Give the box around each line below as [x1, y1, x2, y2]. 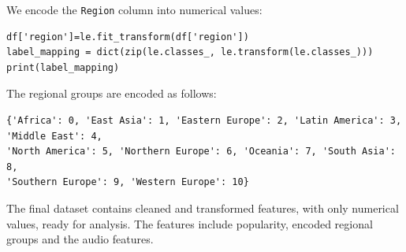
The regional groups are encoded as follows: [6, 85, 217, 102]
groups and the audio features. [6, 231, 154, 247]
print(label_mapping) [6, 61, 120, 73]
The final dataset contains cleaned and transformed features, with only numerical [6, 200, 399, 216]
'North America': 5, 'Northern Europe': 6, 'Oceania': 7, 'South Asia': [6, 146, 396, 157]
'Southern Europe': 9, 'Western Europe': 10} [6, 176, 249, 188]
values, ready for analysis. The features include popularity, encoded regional [6, 215, 373, 232]
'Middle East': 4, [6, 130, 102, 142]
